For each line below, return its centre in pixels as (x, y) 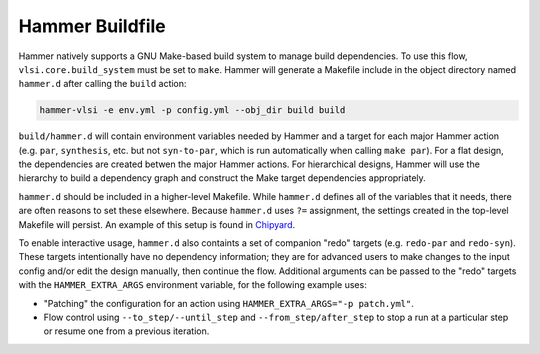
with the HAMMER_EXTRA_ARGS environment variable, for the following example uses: (192, 285)
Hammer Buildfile (92, 26)
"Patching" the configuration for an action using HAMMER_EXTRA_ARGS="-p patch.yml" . (229, 303)
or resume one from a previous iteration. (126, 331)
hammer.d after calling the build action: (102, 84)
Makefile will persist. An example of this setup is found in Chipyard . (157, 224)
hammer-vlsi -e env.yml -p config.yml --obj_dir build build (192, 110)
